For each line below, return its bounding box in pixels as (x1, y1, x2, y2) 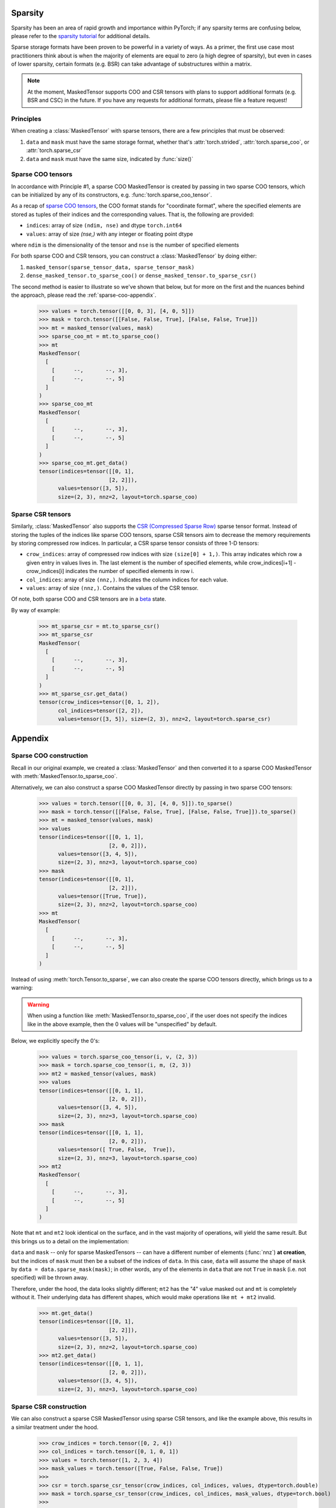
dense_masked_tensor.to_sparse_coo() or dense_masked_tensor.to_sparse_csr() (26, 272, 257, 279)
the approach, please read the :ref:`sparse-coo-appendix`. (11, 291, 157, 299)
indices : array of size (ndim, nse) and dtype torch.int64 (26, 222, 182, 229)
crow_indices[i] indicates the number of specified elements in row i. (26, 568, 194, 575)
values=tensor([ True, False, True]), (58, 1146, 176, 1153)
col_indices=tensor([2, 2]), (58, 707, 144, 714)
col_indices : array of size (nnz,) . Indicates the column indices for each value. (26, 576, 229, 583)
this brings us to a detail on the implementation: (11, 1237, 129, 1245)
